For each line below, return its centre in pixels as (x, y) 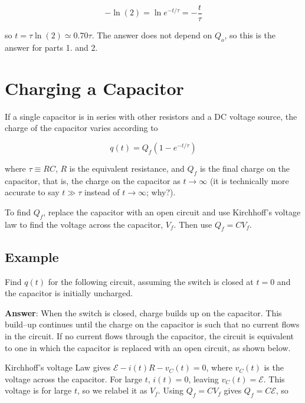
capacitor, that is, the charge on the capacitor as (93, 180)
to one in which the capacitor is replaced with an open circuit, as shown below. (148, 347)
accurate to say (32, 192)
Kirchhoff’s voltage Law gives (58, 367)
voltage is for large (38, 390)
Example (32, 256)
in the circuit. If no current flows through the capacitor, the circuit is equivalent (150, 335)
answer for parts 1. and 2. (51, 47)
